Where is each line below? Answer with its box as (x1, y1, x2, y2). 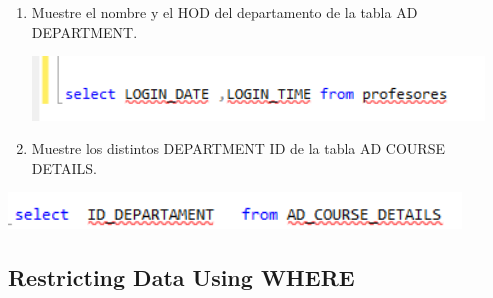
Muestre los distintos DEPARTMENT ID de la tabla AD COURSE (31, 138, 445, 159)
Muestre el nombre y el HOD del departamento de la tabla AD (31, 2, 418, 22)
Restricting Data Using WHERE (8, 261, 355, 292)
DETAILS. (31, 157, 97, 178)
